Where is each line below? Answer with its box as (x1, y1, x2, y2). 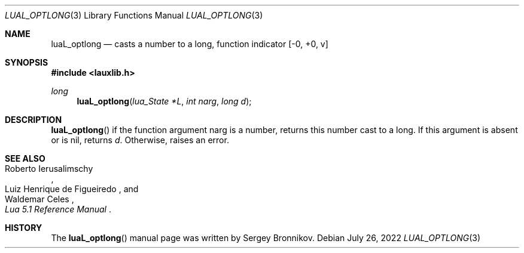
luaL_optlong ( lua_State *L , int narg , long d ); (77, 96, 252, 106)
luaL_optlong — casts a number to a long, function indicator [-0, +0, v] (51, 39, 328, 49)
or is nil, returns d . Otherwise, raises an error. (51, 135, 229, 145)
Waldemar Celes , (5, 194, 74, 204)
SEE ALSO (5, 153, 45, 163)
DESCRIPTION (5, 115, 62, 125)
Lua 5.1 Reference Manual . (5, 204, 111, 214)
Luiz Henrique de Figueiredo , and (5, 184, 139, 194)
